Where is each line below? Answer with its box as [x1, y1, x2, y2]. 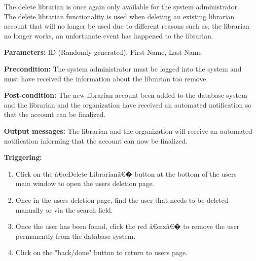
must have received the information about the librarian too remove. [4, 73, 208, 83]
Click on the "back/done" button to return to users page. [15, 247, 188, 258]
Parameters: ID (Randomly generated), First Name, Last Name [4, 47, 202, 57]
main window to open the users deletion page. [15, 178, 154, 188]
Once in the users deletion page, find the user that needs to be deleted [15, 194, 228, 205]
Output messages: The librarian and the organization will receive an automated [4, 125, 253, 136]
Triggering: [4, 152, 42, 162]
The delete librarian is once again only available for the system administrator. [4, 1, 239, 11]
